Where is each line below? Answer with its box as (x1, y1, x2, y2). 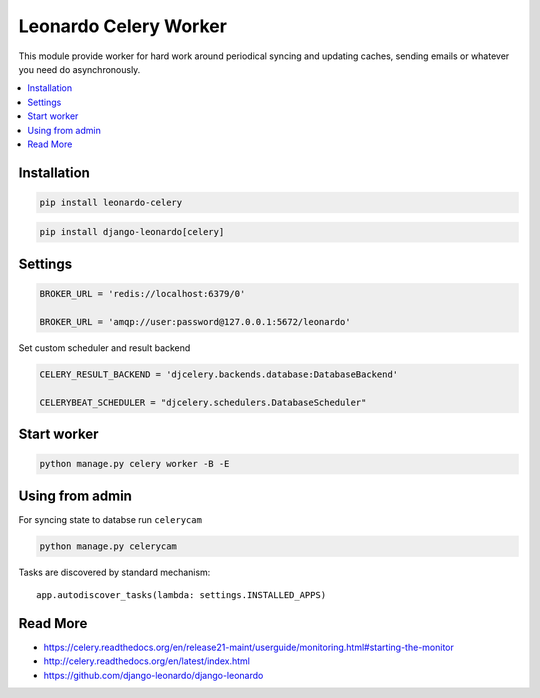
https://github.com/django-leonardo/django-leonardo (43, 669, 264, 681)
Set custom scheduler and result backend (18, 341, 191, 354)
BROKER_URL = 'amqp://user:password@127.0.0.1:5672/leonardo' (39, 316, 351, 327)
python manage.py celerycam (39, 540, 177, 552)
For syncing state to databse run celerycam (18, 513, 202, 525)
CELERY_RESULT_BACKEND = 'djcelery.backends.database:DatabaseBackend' (39, 368, 399, 380)
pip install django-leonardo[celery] (39, 226, 225, 238)
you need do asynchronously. (18, 63, 141, 75)
